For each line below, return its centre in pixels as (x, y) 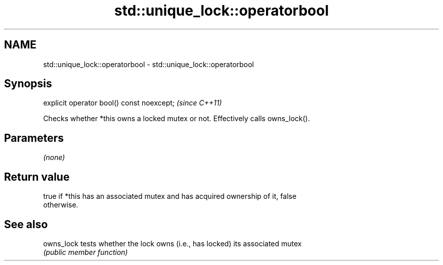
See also (26, 224)
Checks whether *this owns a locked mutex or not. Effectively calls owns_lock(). (176, 119)
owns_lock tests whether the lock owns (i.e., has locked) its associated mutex (172, 243)
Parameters (34, 138)
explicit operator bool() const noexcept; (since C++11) (132, 103)
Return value (37, 177)
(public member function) (85, 252)
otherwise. (61, 205)
